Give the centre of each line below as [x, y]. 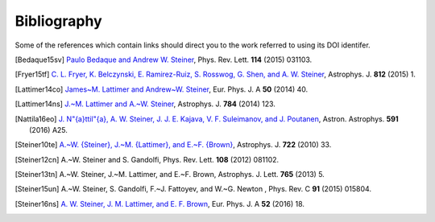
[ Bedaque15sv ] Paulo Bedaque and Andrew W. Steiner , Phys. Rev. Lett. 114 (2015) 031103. [164, 60]
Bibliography [58, 21]
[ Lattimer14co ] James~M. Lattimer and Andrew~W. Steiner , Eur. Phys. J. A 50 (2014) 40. [162, 89]
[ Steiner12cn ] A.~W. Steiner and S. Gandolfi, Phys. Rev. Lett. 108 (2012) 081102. [147, 159]
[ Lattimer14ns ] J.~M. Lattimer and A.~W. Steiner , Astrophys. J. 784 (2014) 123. [145, 104]
